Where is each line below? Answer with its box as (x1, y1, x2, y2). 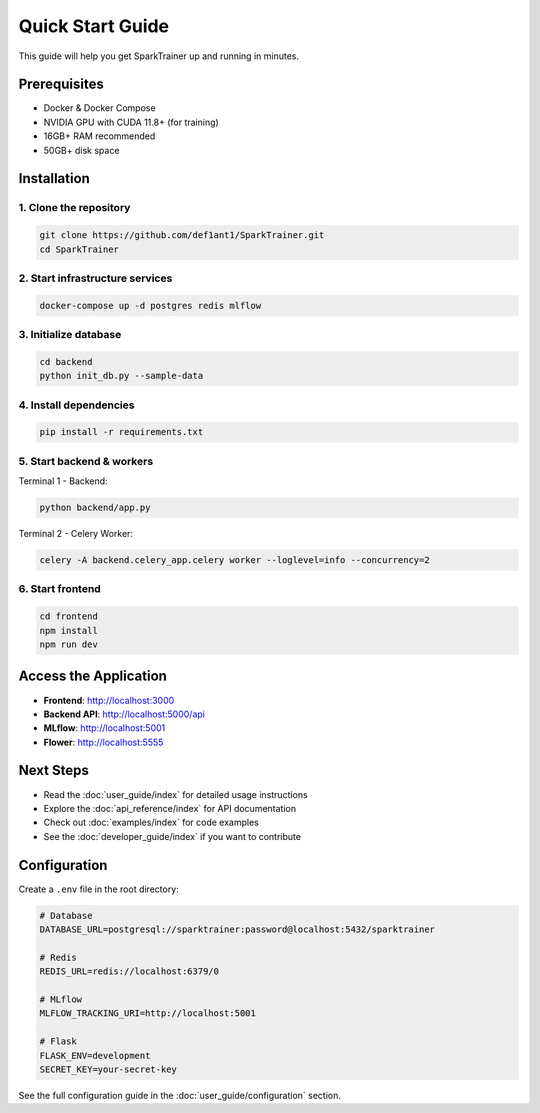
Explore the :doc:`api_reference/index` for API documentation (43, 802, 297, 814)
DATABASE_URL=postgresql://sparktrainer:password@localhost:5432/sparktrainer (39, 924, 435, 935)
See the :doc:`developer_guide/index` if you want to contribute (43, 830, 302, 842)
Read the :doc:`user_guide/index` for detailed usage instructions (43, 788, 309, 800)
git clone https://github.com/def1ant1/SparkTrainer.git (39, 230, 325, 241)
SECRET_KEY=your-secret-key (39, 1063, 177, 1075)
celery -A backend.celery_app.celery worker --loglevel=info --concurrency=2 (39, 555, 430, 566)
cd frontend (39, 611, 99, 622)
